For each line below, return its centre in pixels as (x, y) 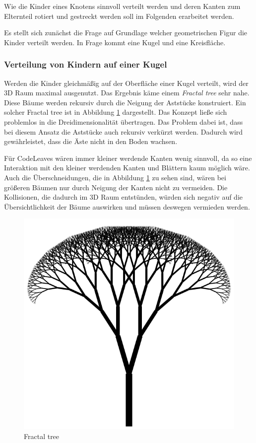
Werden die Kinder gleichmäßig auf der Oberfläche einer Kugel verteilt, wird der (126, 83)
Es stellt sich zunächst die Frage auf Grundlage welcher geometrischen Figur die (126, 33)
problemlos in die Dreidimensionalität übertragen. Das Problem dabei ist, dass (124, 121)
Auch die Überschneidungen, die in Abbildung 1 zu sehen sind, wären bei (115, 177)
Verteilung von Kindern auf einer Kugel (86, 64)
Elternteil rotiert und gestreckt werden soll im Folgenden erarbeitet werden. (119, 16)
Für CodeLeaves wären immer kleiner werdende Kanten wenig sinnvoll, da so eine (128, 158)
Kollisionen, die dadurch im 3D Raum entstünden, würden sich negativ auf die (124, 197)
